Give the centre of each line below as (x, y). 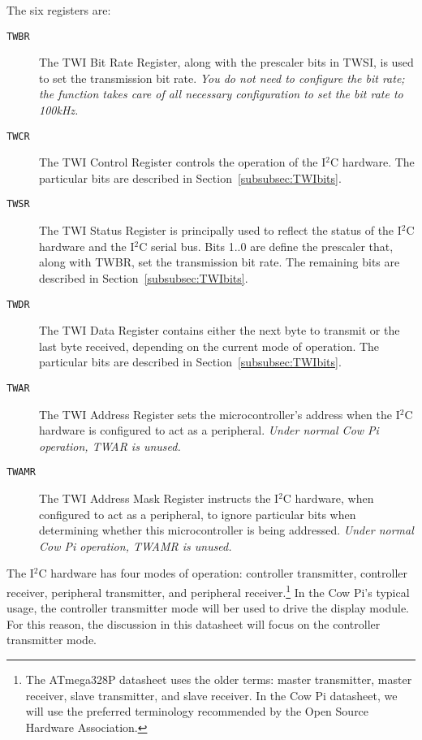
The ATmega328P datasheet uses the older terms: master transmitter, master (219, 679)
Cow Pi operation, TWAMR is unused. (136, 545)
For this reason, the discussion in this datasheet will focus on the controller (194, 623)
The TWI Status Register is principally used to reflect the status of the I (220, 230)
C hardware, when (328, 498)
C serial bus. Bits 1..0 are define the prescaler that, (266, 246)
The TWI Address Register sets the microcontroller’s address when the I (220, 414)
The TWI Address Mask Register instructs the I (159, 498)
